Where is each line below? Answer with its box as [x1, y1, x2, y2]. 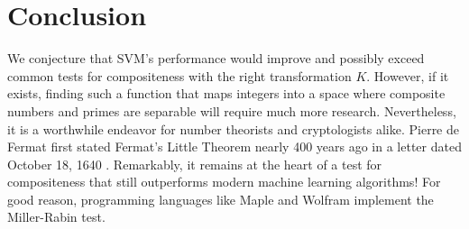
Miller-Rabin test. [7, 207, 106, 226]
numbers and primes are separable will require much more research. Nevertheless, [7, 101, 456, 120]
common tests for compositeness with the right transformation [7, 66, 352, 85]
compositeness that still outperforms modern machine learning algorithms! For [7, 172, 441, 191]
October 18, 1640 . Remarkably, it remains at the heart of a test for [7, 154, 382, 173]
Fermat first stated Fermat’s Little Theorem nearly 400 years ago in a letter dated [7, 137, 462, 156]
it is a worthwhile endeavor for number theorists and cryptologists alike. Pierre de [7, 119, 460, 138]
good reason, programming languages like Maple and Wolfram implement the [7, 189, 434, 208]
